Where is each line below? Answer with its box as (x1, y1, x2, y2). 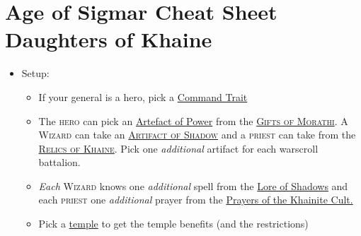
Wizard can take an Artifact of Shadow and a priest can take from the (38, 127, 356, 142)
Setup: (21, 66, 50, 81)
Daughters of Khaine (5, 25, 212, 54)
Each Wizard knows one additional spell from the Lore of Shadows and (38, 178, 348, 193)
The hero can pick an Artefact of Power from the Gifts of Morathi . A (38, 113, 348, 128)
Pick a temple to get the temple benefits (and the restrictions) (38, 216, 309, 231)
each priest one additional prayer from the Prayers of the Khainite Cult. (38, 192, 353, 207)
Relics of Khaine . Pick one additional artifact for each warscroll (38, 141, 319, 155)
